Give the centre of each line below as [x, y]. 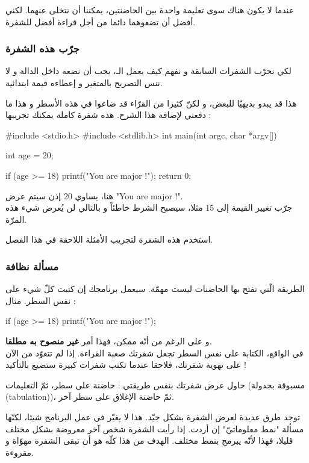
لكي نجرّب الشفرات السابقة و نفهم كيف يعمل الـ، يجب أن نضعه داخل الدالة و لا [148, 71]
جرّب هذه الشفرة [42, 48]
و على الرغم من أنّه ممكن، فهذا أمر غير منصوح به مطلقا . [109, 340]
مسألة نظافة [32, 266]
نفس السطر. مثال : [41, 300]
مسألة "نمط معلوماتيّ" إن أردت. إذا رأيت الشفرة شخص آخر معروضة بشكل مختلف [155, 428]
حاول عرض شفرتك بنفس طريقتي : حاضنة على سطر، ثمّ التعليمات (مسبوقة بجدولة [155, 384]
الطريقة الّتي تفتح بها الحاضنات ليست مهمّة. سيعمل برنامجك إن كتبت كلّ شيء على [155, 289]
